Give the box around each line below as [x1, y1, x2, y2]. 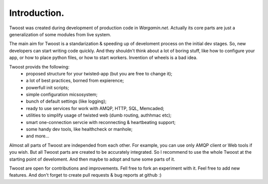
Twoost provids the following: [9, 63, 69, 69]
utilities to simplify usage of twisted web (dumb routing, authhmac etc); [26, 112, 172, 119]
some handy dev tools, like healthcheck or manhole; [26, 126, 133, 132]
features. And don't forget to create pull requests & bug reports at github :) [9, 172, 162, 178]
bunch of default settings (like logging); [26, 98, 107, 104]
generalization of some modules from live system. [9, 31, 112, 37]
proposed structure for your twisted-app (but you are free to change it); [26, 70, 173, 76]
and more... [26, 133, 50, 139]
